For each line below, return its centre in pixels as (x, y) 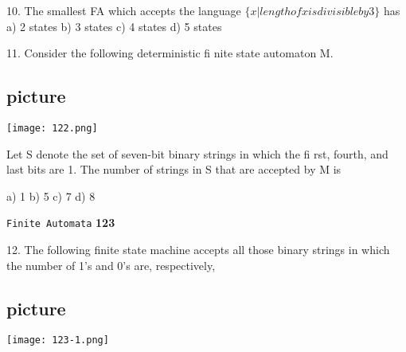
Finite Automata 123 (61, 223)
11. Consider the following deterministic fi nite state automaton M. (170, 53)
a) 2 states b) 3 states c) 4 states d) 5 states (114, 26)
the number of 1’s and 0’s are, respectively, (111, 265)
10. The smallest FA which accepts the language (124, 10)
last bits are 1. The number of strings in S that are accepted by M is (174, 169)
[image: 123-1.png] (58, 340)
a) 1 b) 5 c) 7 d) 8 (51, 196)
